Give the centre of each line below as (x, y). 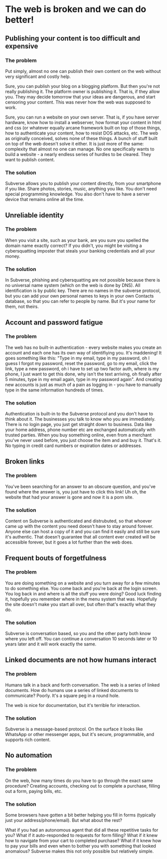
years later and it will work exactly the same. (51, 644)
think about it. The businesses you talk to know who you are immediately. (80, 419)
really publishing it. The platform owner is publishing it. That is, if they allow (83, 91)
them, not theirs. (22, 306)
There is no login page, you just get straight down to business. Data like (79, 424)
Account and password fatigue (54, 322)
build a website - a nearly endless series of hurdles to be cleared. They (78, 154)
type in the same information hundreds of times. (55, 390)
